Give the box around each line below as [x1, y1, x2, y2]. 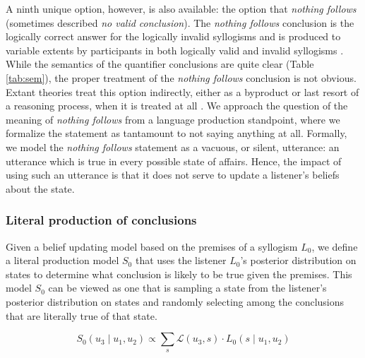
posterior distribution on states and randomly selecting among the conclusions [6, 294, 345, 309]
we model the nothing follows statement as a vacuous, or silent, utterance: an [6, 139, 340, 154]
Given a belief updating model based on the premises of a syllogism [6, 239, 298, 253]
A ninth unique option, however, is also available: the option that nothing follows [6, 1, 357, 16]
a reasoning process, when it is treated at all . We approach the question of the [6, 98, 348, 113]
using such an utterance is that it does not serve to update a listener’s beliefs [6, 167, 340, 182]
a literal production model [6, 253, 119, 268]
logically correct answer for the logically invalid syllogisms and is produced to [6, 29, 341, 44]
